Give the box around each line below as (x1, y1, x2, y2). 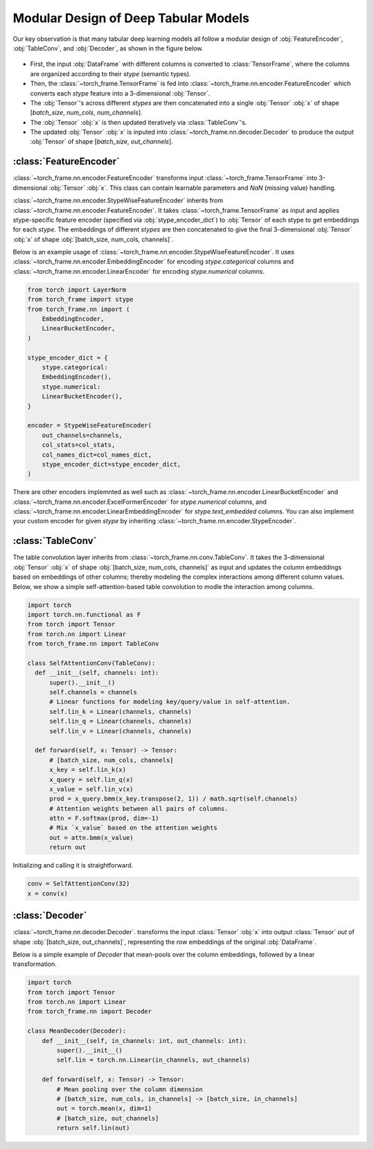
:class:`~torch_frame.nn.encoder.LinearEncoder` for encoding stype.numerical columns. (12, 267, 265, 275)
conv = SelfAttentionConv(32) (27, 880, 130, 888)
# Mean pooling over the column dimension (56, 1085, 204, 1093)
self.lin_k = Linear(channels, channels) (49, 708, 192, 715)
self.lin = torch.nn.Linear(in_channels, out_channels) (56, 1056, 251, 1064)
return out (49, 843, 87, 852)
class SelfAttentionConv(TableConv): (27, 659, 156, 667)
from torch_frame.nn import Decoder (27, 1008, 152, 1015)
